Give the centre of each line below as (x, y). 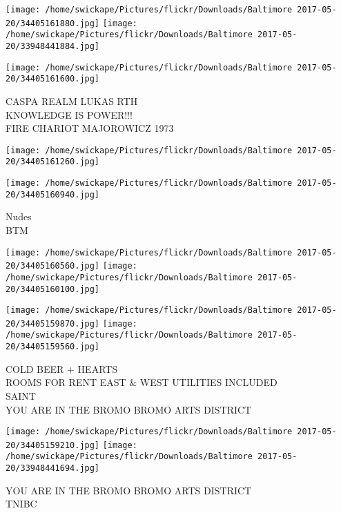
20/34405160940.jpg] (53, 194)
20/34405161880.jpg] (53, 23)
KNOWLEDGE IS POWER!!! (69, 114)
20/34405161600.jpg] (53, 79)
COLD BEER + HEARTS (62, 368)
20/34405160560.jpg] (53, 266)
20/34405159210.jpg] (53, 445)
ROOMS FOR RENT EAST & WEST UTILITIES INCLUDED (142, 382)
